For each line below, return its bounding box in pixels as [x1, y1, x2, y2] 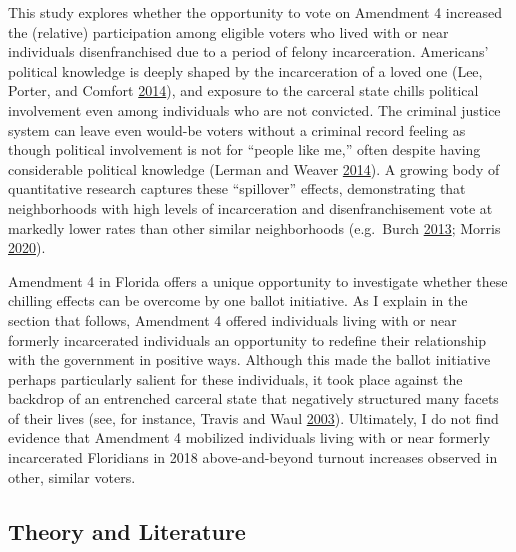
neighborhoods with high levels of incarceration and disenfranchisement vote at [8, 197, 493, 218]
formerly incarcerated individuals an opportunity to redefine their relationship [8, 329, 487, 350]
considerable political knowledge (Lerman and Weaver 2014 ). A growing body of [8, 158, 500, 179]
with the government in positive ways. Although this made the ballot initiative [8, 349, 491, 370]
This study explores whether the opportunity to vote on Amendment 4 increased [8, 2, 502, 22]
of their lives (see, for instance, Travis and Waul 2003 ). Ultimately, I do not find [8, 407, 499, 428]
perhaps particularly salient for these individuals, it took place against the [8, 368, 463, 389]
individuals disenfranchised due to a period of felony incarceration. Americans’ [8, 41, 489, 62]
